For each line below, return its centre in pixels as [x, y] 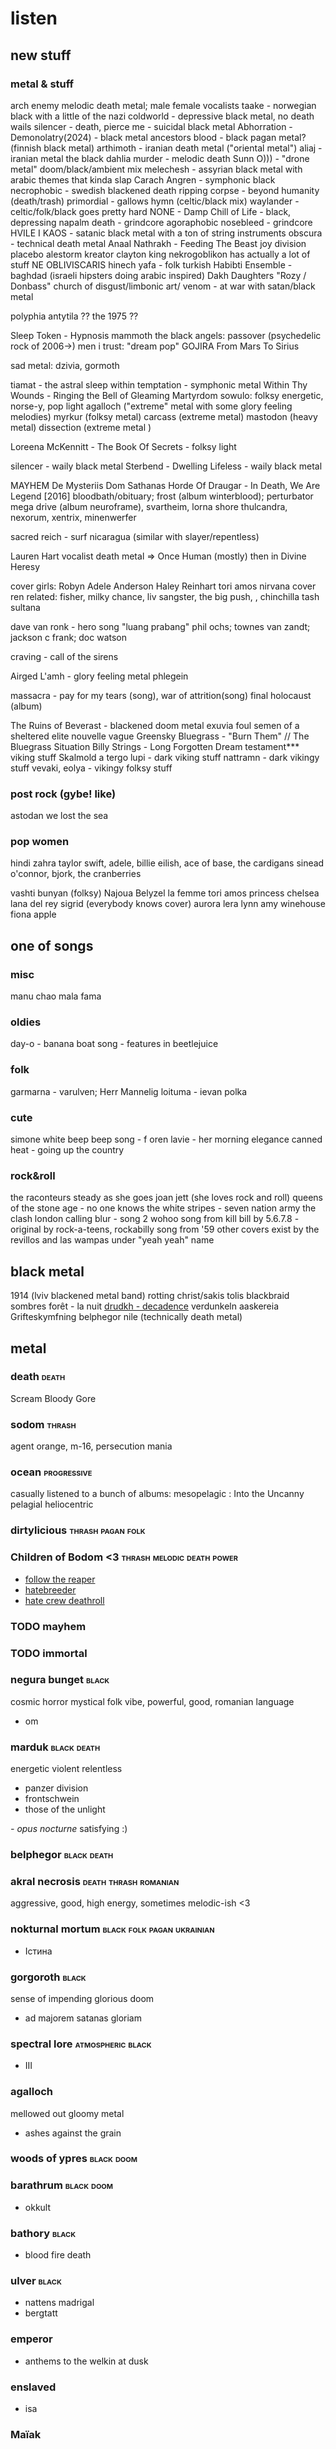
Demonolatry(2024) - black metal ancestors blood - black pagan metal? [158, 137]
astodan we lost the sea [59, 816]
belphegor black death [62, 1855]
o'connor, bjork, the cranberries [76, 874]
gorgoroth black [48, 1977]
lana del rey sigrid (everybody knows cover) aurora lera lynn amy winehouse [168, 904]
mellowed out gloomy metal [67, 2113]
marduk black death [55, 1747]
